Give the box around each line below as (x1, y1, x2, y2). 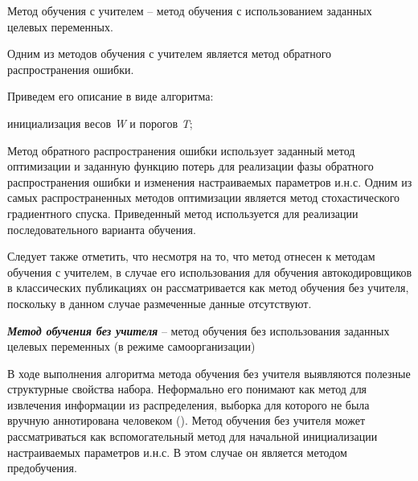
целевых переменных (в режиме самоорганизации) (7, 338, 256, 355)
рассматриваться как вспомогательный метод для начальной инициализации (7, 428, 378, 445)
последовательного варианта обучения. (7, 220, 196, 237)
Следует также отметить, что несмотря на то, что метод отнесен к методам (7, 248, 375, 265)
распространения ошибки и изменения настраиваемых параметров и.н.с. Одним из (7, 173, 412, 190)
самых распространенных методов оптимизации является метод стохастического (7, 189, 400, 206)
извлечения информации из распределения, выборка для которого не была (7, 396, 370, 413)
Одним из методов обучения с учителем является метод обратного (7, 45, 332, 62)
